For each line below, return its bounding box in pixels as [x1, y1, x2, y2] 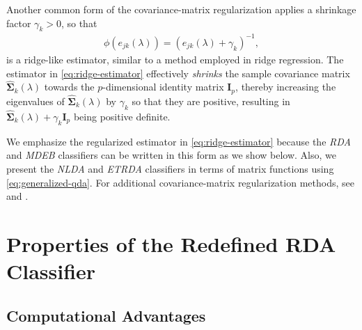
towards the [44, 79, 95, 94]
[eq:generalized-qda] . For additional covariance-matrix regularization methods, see [6, 175, 354, 189]
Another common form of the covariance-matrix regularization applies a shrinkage [6, 2, 356, 16]
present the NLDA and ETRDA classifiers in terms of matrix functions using [6, 162, 334, 175]
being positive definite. [73, 109, 171, 124]
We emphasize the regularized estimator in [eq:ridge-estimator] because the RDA [6, 134, 351, 148]
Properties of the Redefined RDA [6, 229, 336, 258]
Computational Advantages [6, 304, 206, 326]
